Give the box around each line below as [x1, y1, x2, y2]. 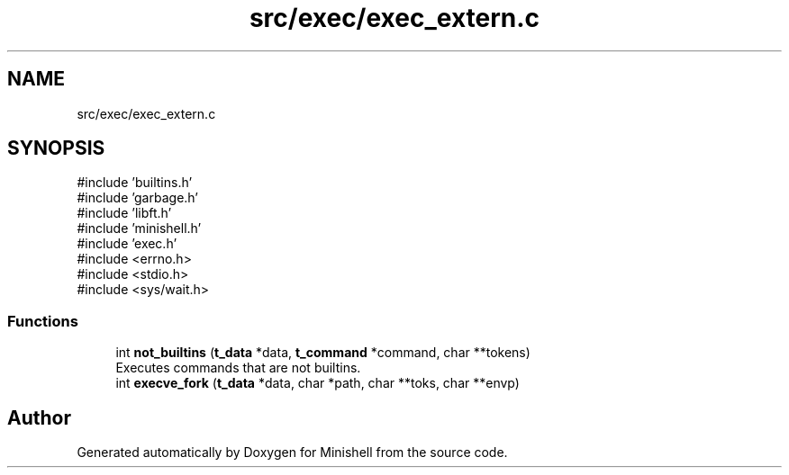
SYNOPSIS [7, 137, 105, 160]
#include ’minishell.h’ [77, 220, 202, 237]
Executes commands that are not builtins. [115, 360, 361, 376]
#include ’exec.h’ [77, 236, 177, 252]
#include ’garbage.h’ [77, 190, 198, 206]
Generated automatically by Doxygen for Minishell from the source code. [77, 444, 508, 461]
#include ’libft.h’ [77, 205, 172, 221]
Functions [7, 311, 78, 330]
